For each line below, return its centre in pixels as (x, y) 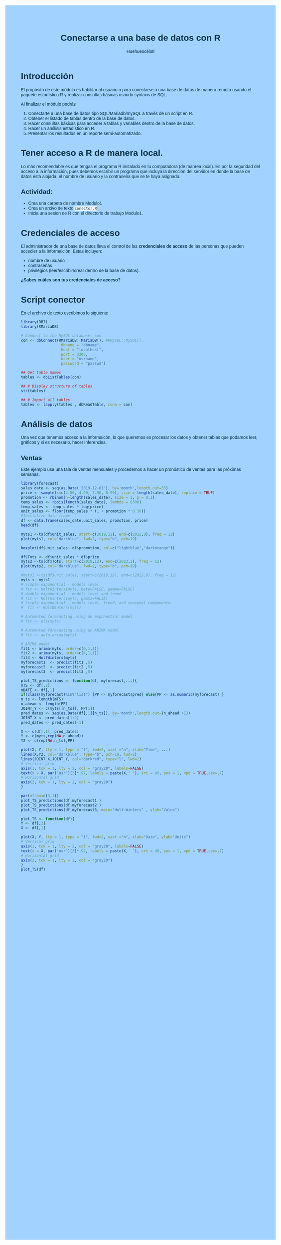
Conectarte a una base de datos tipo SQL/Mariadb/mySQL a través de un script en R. (111, 113)
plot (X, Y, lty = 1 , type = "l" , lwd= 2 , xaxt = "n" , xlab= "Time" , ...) (96, 750)
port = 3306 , (74, 354)
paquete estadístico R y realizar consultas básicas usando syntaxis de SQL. (94, 95)
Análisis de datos (57, 424)
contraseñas (40, 266)
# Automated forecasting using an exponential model (77, 617)
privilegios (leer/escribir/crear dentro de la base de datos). (84, 271)
